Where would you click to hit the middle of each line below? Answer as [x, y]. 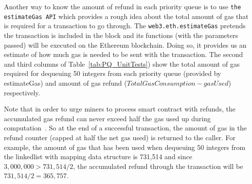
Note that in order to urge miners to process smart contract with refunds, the [120, 109]
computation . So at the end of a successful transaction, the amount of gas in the [125, 128]
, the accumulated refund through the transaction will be [158, 166]
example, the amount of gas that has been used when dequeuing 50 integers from [125, 147]
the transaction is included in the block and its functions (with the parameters [121, 35]
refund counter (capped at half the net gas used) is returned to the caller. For [120, 137]
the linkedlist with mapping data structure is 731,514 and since [98, 156]
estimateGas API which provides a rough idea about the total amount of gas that [126, 16]
